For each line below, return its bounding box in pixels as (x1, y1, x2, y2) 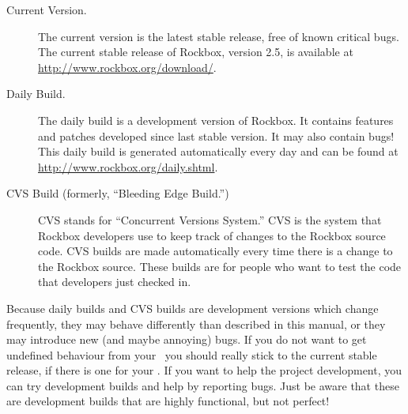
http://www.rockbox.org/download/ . (38, 58, 217, 75)
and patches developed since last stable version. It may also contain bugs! (38, 127, 395, 144)
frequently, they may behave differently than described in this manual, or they (6, 315, 386, 332)
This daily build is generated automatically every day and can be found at (38, 143, 399, 160)
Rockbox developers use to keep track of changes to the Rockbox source (38, 227, 386, 243)
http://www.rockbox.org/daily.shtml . (38, 158, 218, 175)
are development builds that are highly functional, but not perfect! (6, 393, 330, 409)
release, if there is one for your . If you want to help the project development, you (6, 362, 402, 378)
